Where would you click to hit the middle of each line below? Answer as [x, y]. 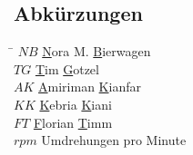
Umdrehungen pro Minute [114, 140]
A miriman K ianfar [90, 87]
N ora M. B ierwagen [96, 51]
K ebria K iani [76, 104]
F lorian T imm [73, 122]
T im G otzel [67, 68]
